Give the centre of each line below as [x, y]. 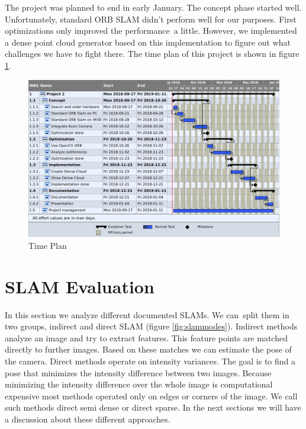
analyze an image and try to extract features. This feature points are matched [146, 337]
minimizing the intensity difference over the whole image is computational [139, 384]
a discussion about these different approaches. [88, 419]
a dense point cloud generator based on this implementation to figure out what [148, 42]
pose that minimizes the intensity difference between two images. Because [138, 372]
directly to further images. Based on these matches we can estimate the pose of [148, 349]
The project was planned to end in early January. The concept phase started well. [153, 7]
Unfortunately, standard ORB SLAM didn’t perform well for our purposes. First [151, 19]
